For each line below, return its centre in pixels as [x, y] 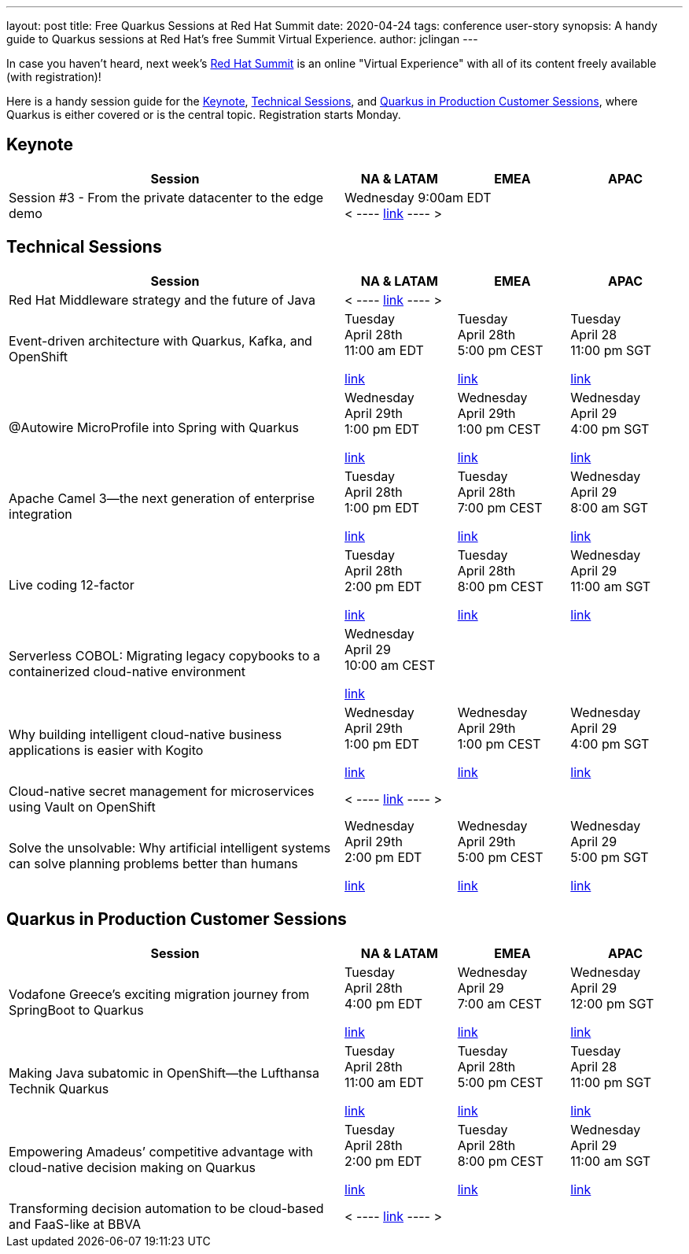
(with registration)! [54, 77]
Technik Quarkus [59, 1088]
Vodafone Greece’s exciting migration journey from [159, 994]
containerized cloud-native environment [127, 671]
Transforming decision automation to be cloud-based [166, 1208]
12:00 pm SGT [612, 1003]
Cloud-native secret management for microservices [162, 791]
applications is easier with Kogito [106, 750]
